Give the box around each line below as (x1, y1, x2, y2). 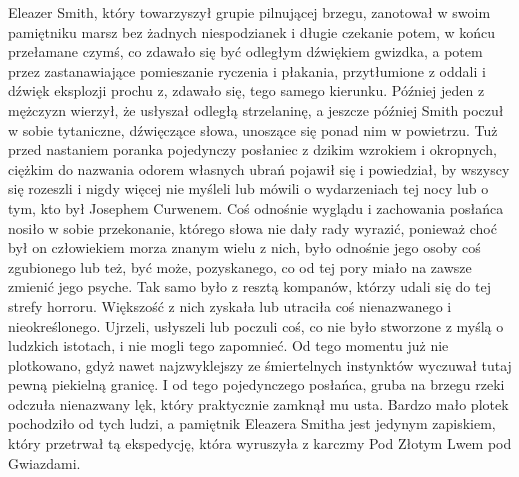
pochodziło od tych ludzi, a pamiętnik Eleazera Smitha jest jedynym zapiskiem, (8, 413, 496, 434)
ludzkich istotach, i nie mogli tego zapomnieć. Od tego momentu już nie (8, 335, 449, 356)
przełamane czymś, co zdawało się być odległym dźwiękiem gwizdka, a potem (8, 41, 483, 62)
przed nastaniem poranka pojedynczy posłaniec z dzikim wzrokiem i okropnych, (8, 139, 497, 160)
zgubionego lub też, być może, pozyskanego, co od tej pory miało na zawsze (8, 256, 472, 277)
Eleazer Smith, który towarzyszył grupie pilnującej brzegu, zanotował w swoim (8, 2, 491, 22)
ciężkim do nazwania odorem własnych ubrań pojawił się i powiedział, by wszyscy (8, 158, 510, 179)
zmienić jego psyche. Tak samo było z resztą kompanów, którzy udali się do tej (8, 276, 491, 297)
